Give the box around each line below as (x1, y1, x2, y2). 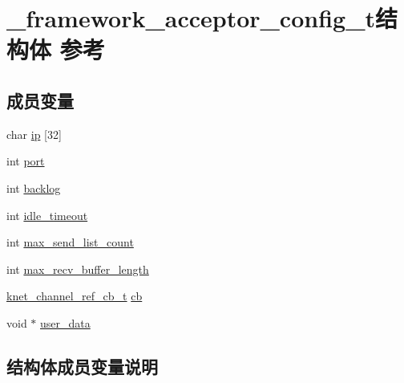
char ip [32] (6, 125, 62, 142)
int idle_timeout (6, 206, 88, 223)
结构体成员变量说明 (6, 353, 158, 378)
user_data (40, 314, 91, 331)
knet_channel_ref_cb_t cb (6, 287, 143, 304)
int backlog (6, 179, 61, 196)
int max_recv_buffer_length (6, 260, 149, 277)
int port (6, 153, 45, 169)
